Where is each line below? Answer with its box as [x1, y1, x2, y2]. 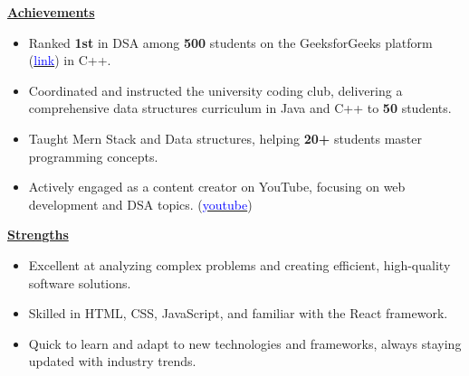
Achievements [7, 3, 95, 21]
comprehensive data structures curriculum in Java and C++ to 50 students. [28, 99, 452, 117]
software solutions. [28, 273, 131, 292]
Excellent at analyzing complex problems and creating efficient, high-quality [28, 255, 451, 274]
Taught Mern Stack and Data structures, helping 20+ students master [28, 128, 423, 147]
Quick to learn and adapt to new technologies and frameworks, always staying [28, 334, 462, 352]
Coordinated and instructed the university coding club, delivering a [28, 80, 403, 99]
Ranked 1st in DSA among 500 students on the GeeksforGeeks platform [28, 33, 433, 52]
